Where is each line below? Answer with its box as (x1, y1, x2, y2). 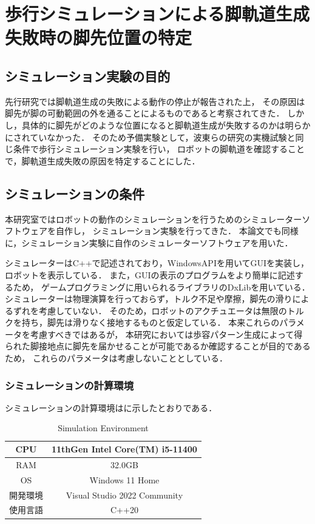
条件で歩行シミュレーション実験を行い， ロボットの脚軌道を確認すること (13, 143, 305, 155)
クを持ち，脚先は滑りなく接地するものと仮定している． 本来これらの (5, 316, 280, 329)
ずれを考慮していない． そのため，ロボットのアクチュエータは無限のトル (13, 304, 304, 317)
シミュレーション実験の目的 (5, 66, 171, 85)
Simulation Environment (58, 422, 149, 434)
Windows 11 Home (89, 473, 160, 486)
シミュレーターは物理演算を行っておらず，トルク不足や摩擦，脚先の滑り (5, 292, 293, 305)
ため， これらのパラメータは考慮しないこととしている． (5, 352, 228, 364)
